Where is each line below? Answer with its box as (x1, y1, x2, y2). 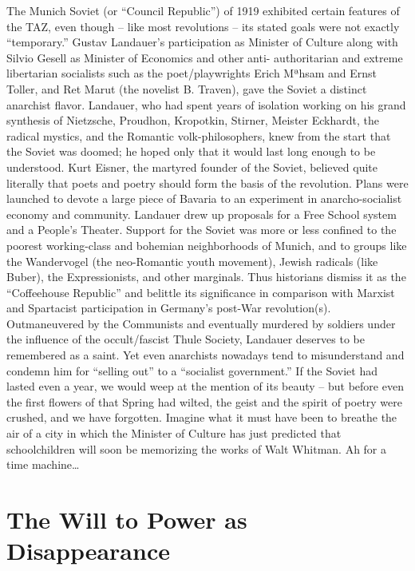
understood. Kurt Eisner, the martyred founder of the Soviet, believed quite (6, 158, 377, 175)
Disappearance (6, 534, 170, 567)
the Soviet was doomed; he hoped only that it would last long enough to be (6, 143, 376, 160)
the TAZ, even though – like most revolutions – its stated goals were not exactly (6, 18, 400, 34)
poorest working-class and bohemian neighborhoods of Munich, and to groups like (6, 236, 407, 253)
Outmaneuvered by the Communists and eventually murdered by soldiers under (6, 315, 396, 331)
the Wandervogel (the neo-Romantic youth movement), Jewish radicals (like (6, 252, 378, 269)
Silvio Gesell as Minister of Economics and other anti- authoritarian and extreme (6, 49, 403, 65)
